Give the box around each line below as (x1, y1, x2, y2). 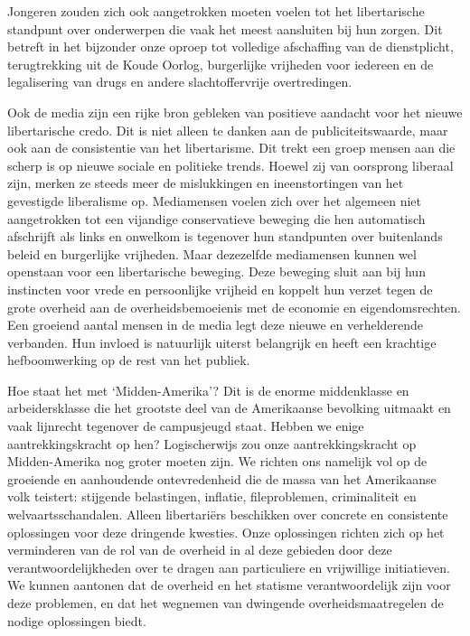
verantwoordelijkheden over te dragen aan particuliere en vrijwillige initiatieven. (7, 557, 450, 576)
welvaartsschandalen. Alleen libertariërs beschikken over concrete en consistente (7, 505, 448, 524)
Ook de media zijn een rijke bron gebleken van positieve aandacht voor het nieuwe (7, 102, 463, 121)
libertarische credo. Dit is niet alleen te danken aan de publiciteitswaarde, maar (7, 120, 448, 139)
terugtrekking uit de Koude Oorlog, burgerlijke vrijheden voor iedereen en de (7, 54, 434, 73)
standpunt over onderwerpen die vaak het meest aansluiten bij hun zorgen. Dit (7, 19, 443, 38)
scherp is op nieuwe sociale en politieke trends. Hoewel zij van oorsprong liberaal (7, 155, 454, 174)
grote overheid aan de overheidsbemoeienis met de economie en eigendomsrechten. (7, 297, 461, 316)
